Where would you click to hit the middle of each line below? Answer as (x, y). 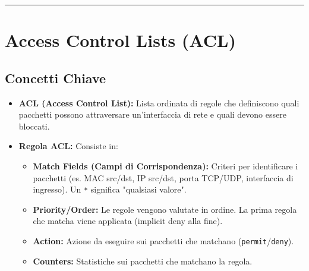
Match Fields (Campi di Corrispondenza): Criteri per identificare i (165, 166)
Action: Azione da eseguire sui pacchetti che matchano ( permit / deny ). (163, 240)
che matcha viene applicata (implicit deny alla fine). (128, 221)
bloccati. (34, 126)
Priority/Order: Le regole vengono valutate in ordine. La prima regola (165, 209)
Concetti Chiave (56, 78)
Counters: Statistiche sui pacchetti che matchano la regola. (143, 261)
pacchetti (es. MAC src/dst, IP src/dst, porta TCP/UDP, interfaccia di (163, 177)
